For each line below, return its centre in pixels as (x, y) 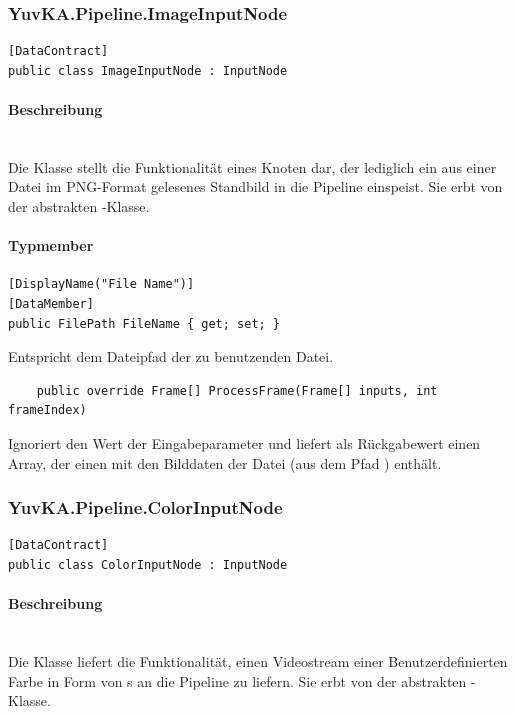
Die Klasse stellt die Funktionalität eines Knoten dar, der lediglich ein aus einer (252, 166)
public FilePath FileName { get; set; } (144, 323)
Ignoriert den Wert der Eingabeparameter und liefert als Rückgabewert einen (244, 442)
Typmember (51, 245)
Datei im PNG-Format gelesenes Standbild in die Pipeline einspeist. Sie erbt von (255, 186)
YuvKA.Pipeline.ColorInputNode (145, 507)
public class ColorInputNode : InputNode (148, 564)
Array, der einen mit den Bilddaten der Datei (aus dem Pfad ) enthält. (225, 462)
